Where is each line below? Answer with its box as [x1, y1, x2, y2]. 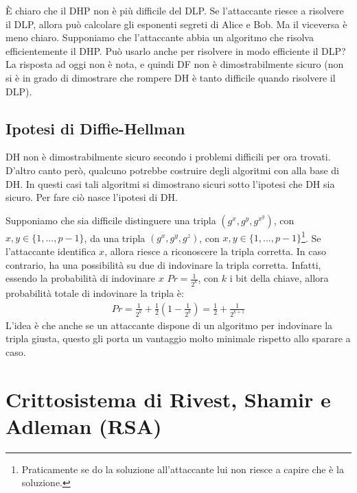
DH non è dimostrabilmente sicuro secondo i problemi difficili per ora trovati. [5, 149, 331, 164]
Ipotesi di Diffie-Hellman [5, 117, 185, 139]
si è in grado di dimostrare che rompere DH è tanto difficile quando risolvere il [5, 70, 336, 84]
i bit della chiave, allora [229, 271, 329, 285]
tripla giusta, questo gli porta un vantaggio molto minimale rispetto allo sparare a [5, 331, 351, 346]
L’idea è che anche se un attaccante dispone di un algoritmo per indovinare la [5, 317, 333, 332]
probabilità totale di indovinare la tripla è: [5, 286, 184, 300]
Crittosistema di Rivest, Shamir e [5, 385, 331, 413]
